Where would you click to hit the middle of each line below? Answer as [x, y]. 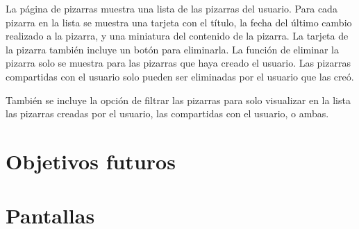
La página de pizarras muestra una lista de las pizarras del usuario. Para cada [172, 8]
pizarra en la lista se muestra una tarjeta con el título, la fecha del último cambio [179, 22]
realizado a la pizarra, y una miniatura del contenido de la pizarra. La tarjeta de [177, 36]
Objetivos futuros [91, 161]
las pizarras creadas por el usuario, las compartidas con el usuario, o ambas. [167, 113]
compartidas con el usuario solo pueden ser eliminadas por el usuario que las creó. [180, 76]
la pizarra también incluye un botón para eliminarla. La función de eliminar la [172, 49]
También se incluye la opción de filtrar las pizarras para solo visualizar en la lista [178, 100]
